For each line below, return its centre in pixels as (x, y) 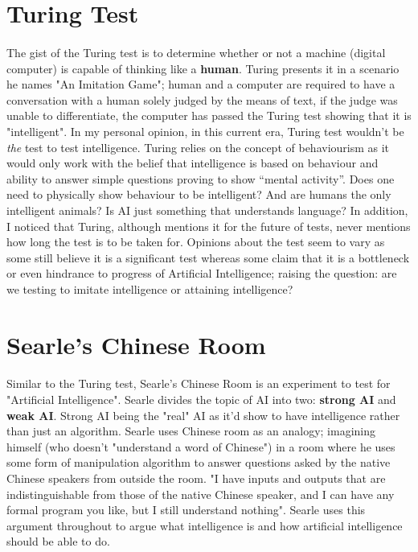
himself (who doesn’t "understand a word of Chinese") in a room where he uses (201, 446)
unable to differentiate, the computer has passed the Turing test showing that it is (209, 115)
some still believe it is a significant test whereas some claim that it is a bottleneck (208, 257)
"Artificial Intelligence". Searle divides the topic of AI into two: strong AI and (201, 400)
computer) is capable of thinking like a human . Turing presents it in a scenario (203, 68)
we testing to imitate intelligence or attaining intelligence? (150, 288)
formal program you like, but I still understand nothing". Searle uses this (186, 510)
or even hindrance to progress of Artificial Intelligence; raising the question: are (202, 273)
